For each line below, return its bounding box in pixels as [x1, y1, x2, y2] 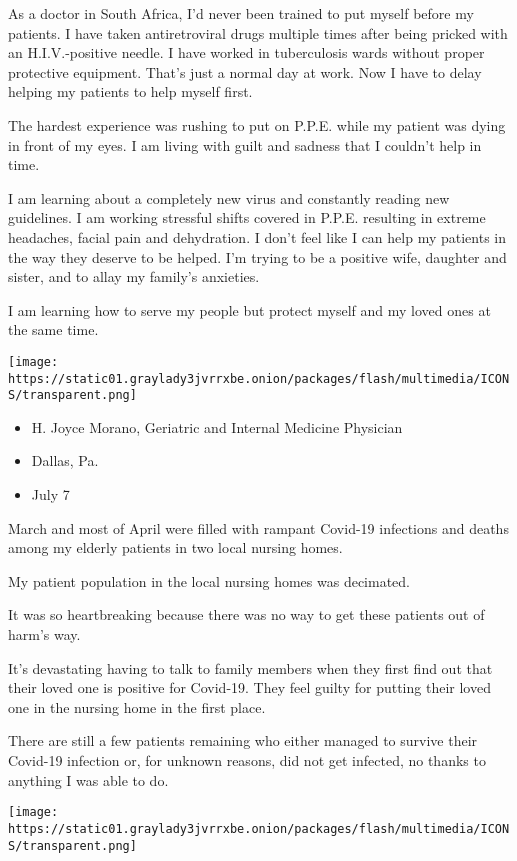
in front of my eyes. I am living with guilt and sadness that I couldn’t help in [8, 134, 482, 155]
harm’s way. [8, 624, 81, 645]
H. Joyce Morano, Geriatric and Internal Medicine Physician [31, 416, 403, 437]
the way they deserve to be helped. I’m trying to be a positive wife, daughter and [8, 246, 507, 267]
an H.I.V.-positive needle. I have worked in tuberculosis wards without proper [8, 42, 485, 63]
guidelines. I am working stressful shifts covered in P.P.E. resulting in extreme [8, 207, 486, 228]
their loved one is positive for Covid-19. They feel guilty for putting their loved [8, 677, 491, 698]
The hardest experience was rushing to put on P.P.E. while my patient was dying [8, 114, 506, 135]
